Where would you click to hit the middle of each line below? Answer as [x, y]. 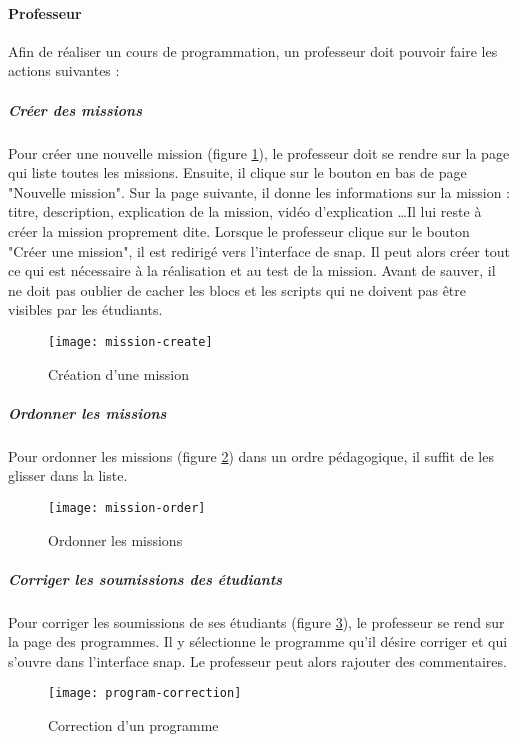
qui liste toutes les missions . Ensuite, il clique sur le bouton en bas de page [237, 172]
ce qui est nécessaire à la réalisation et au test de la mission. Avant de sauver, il [252, 270]
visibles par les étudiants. [85, 309]
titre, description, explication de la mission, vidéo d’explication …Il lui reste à [245, 211]
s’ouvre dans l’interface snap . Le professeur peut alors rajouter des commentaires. [257, 660]
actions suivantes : [64, 70]
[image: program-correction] [145, 693]
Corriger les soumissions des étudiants [145, 578]
